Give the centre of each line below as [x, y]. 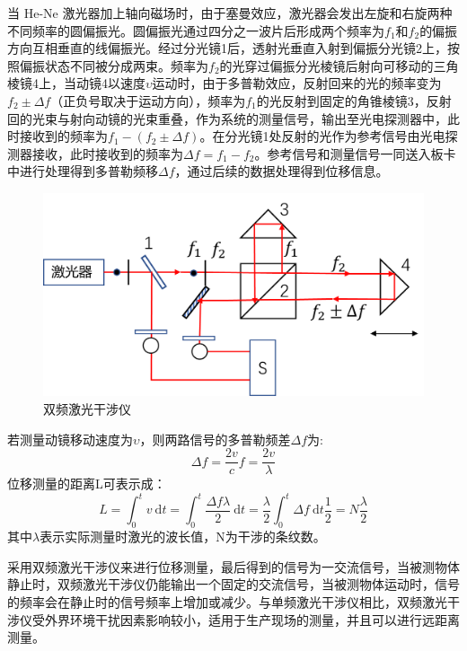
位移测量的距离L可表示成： [87, 484]
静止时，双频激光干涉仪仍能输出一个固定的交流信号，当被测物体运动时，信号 [233, 584]
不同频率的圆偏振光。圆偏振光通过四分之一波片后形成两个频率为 [196, 30]
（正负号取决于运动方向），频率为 [148, 100]
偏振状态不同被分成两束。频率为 [114, 65]
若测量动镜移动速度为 [70, 439]
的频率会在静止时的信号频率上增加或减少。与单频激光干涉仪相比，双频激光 [227, 601]
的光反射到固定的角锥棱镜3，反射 [354, 100]
